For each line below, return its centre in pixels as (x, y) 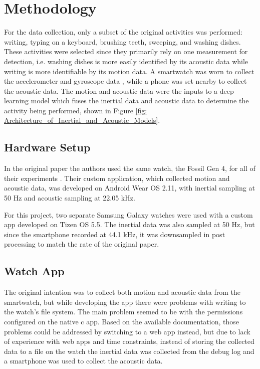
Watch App (34, 271)
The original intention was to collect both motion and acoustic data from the (122, 292)
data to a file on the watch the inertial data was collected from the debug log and (129, 351)
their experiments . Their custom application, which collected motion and (117, 178)
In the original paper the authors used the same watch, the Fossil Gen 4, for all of (130, 168)
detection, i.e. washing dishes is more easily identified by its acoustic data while (126, 61)
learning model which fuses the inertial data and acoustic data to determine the (126, 101)
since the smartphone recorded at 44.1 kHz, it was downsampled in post (115, 234)
